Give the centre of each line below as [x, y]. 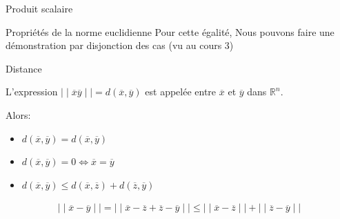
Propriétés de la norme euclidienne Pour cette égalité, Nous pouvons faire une [170, 31]
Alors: [18, 114]
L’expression [32, 92]
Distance [24, 68]
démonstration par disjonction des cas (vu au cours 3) [120, 45]
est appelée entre [181, 92]
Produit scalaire [39, 8]
